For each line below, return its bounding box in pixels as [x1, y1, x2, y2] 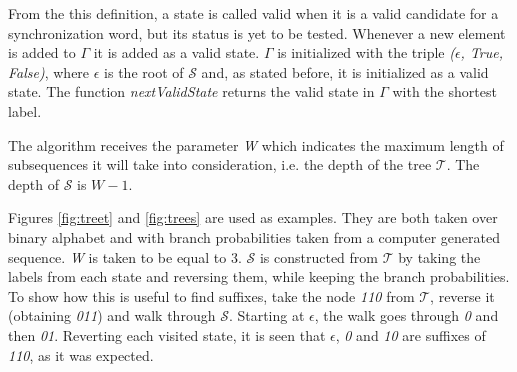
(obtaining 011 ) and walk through [8, 305, 216, 326]
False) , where [8, 61, 90, 82]
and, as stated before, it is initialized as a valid [201, 61, 489, 82]
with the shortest [392, 81, 497, 102]
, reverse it [430, 285, 495, 306]
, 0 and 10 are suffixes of [335, 324, 486, 345]
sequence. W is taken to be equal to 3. [8, 246, 242, 267]
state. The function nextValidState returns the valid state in [8, 81, 375, 102]
